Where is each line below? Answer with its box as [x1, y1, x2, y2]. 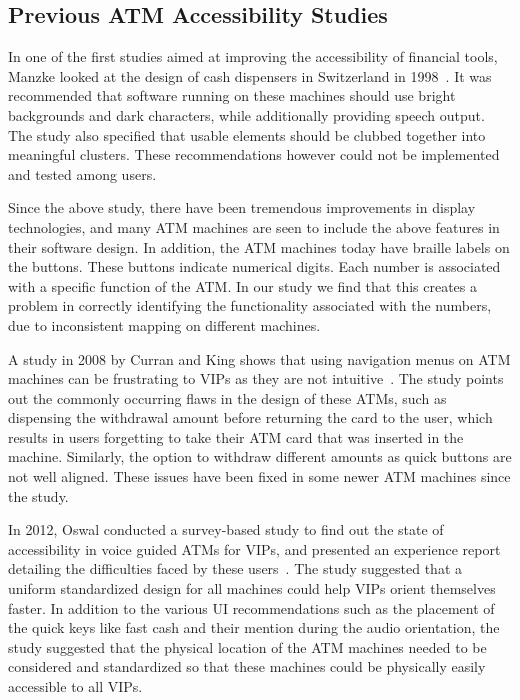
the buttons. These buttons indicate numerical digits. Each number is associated [8, 256, 501, 277]
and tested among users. [8, 163, 157, 184]
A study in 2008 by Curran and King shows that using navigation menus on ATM [8, 348, 511, 369]
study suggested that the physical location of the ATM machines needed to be [8, 636, 487, 657]
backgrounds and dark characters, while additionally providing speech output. [8, 104, 485, 125]
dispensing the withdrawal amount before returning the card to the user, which [8, 407, 493, 428]
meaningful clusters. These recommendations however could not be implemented [8, 144, 500, 165]
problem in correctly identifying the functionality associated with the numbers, [8, 295, 492, 316]
